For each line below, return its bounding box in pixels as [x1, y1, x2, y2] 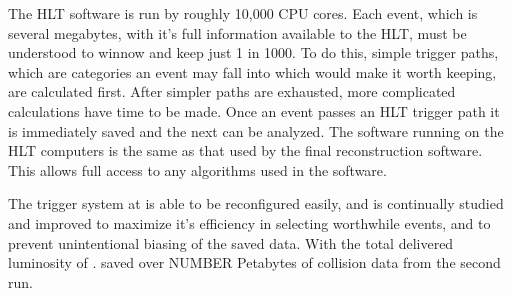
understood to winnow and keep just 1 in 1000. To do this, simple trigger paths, [8, 42, 499, 63]
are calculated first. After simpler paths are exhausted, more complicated [8, 81, 456, 102]
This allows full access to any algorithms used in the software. [8, 159, 387, 180]
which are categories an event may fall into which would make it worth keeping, [8, 61, 497, 82]
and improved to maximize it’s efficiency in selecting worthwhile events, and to [8, 212, 491, 233]
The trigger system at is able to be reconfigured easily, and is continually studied [8, 193, 504, 214]
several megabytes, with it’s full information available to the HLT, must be [8, 22, 467, 43]
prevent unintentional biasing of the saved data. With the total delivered [8, 232, 454, 253]
